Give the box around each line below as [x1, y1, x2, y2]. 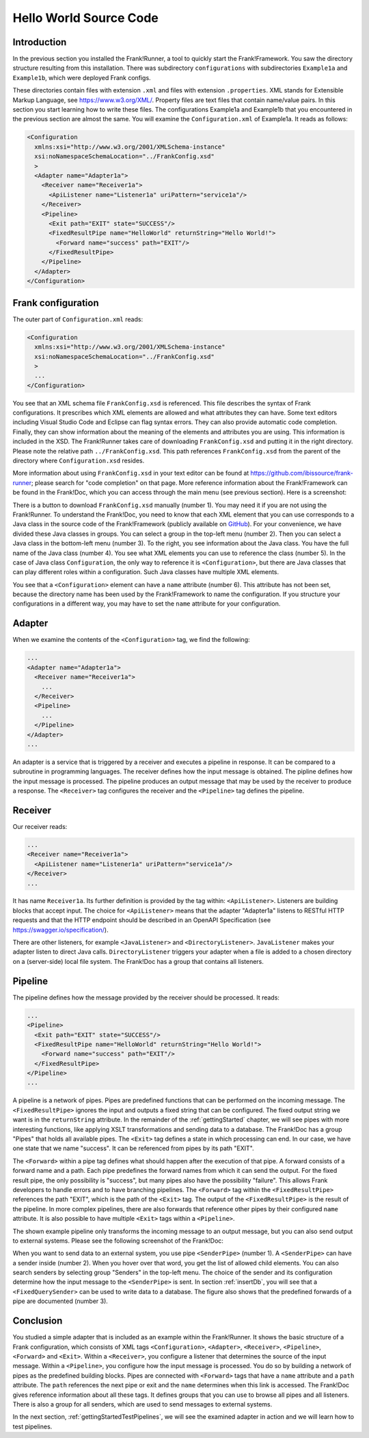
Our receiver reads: [12, 822, 68, 830]
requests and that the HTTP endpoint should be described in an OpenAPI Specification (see [12, 916, 271, 924]
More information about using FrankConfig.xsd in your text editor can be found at [12, 469, 249, 478]
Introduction [12, 36, 67, 48]
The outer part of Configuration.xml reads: [12, 315, 143, 323]
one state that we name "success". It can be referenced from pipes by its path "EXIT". [12, 1144, 254, 1152]
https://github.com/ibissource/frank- [250, 469, 353, 478]
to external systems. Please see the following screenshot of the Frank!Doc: [12, 1237, 223, 1245]
